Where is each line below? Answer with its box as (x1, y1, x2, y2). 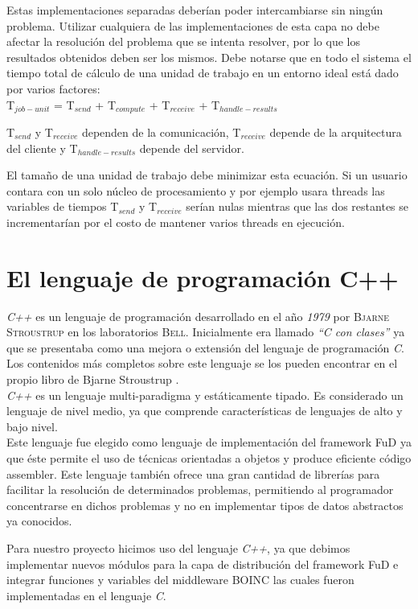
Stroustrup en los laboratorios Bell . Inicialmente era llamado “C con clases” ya (6, 323, 405, 340)
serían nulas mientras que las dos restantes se (186, 198, 409, 215)
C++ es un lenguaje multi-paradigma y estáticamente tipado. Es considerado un (6, 386, 404, 403)
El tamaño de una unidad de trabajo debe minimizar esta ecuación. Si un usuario (6, 167, 408, 183)
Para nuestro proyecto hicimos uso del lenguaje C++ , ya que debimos (6, 540, 350, 557)
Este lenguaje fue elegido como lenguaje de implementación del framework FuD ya (6, 434, 412, 451)
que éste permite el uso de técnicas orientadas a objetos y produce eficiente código (6, 450, 412, 467)
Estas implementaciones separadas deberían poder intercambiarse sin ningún (6, 2, 383, 18)
